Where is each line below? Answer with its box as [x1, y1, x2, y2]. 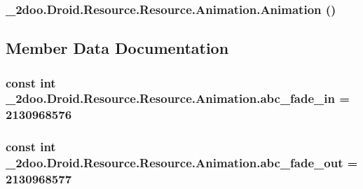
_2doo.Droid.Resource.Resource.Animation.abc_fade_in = [6, 90, 350, 107]
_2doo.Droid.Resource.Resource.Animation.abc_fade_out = [6, 154, 358, 171]
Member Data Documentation [6, 37, 229, 59]
